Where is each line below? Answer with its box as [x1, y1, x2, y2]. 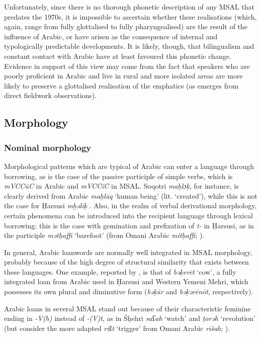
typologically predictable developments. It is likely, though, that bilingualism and [4, 41, 254, 51]
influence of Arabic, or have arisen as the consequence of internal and [4, 31, 218, 41]
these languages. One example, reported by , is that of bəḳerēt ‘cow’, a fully [4, 266, 236, 277]
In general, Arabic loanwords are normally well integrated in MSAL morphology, [4, 246, 252, 257]
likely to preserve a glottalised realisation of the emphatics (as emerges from [4, 80, 239, 91]
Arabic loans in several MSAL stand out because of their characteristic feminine [4, 303, 251, 313]
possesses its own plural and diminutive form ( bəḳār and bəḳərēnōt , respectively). [4, 286, 253, 297]
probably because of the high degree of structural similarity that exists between [4, 257, 249, 267]
